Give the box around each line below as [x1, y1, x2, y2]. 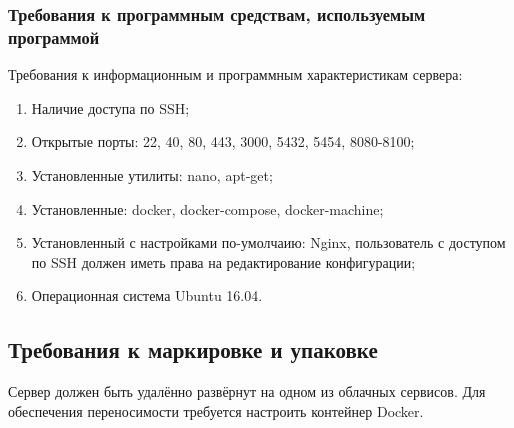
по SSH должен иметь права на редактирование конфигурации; [31, 251, 416, 272]
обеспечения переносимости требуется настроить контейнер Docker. [8, 400, 424, 421]
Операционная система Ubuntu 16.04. [31, 285, 263, 306]
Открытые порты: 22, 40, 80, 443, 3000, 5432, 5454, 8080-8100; [31, 131, 415, 152]
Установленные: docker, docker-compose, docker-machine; [31, 198, 384, 219]
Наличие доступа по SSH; [31, 97, 190, 118]
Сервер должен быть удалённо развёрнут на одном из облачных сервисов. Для [8, 381, 486, 402]
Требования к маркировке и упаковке [8, 334, 378, 365]
